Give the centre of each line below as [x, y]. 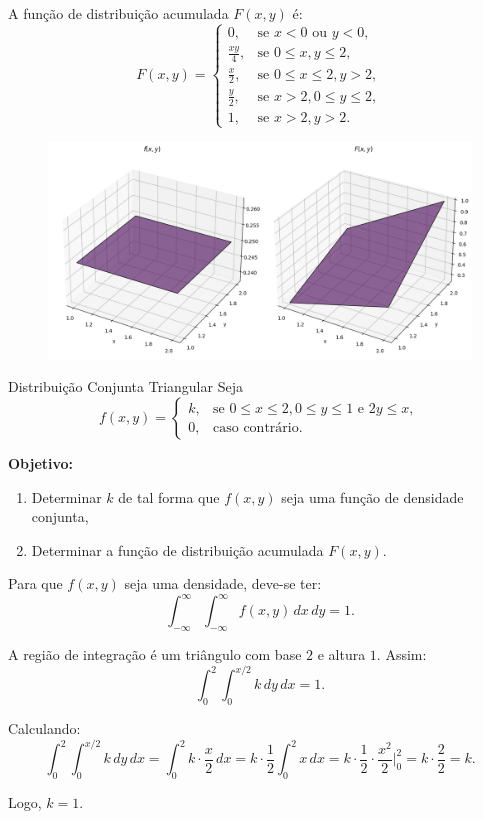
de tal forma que [169, 496]
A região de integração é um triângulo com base [155, 654]
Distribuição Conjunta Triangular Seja [125, 386]
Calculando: [44, 728]
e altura [341, 654]
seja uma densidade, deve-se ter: [223, 583]
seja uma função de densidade [372, 496]
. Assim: [401, 654]
